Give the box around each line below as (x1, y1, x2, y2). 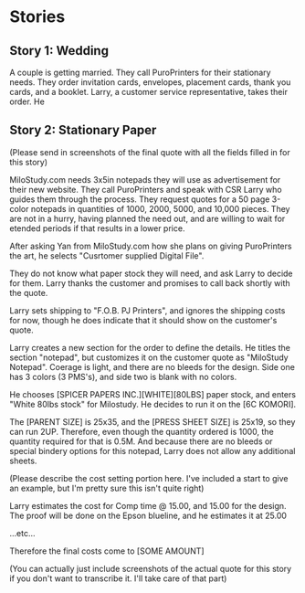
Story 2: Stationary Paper (9, 122, 157, 138)
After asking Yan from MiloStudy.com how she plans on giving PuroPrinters (9, 240, 292, 251)
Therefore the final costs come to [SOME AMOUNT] (9, 545, 205, 556)
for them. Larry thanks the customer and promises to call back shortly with (9, 277, 290, 289)
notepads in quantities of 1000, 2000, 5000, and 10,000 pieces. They (30, 203, 290, 214)
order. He (9, 96, 46, 107)
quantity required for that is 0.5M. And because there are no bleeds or (9, 436, 273, 447)
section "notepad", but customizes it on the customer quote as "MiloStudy (9, 352, 289, 363)
